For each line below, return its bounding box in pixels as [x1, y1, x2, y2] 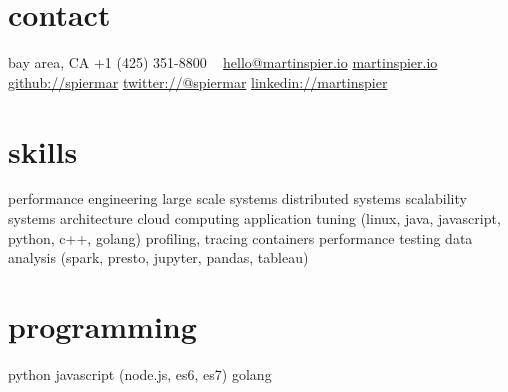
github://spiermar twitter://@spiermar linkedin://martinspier [8, 71, 388, 92]
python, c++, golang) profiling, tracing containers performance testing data [8, 227, 473, 248]
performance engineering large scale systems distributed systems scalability [8, 188, 467, 209]
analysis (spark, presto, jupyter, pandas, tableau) [8, 247, 309, 268]
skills [8, 130, 78, 171]
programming [8, 306, 197, 346]
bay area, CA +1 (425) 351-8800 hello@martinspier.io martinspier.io [8, 52, 438, 73]
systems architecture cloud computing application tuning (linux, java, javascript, [8, 208, 501, 229]
